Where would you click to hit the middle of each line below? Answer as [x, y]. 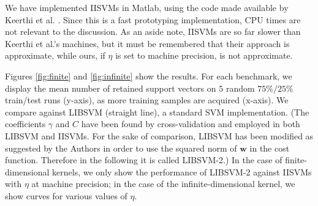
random [240, 88]
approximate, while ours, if [55, 55]
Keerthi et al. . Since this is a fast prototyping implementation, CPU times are [153, 19]
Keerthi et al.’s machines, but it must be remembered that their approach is [147, 43]
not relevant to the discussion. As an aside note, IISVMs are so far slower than [153, 31]
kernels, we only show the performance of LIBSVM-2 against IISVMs [182, 171]
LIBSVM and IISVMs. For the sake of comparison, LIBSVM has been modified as [159, 135]
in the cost [270, 148]
